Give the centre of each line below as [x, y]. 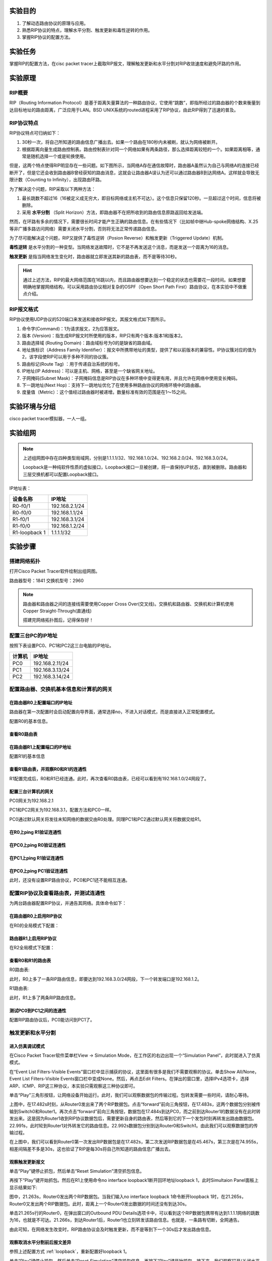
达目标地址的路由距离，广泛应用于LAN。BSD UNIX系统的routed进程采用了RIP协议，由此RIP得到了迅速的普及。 [124, 110]
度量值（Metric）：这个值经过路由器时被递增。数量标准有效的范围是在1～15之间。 [106, 392]
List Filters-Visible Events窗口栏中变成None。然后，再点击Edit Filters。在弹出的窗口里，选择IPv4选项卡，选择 [135, 1079]
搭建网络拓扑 [25, 561]
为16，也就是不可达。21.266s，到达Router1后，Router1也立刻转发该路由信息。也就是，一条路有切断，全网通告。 [126, 1220]
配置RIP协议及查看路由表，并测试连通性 [57, 893]
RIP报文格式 [24, 309]
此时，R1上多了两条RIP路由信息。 [44, 997]
